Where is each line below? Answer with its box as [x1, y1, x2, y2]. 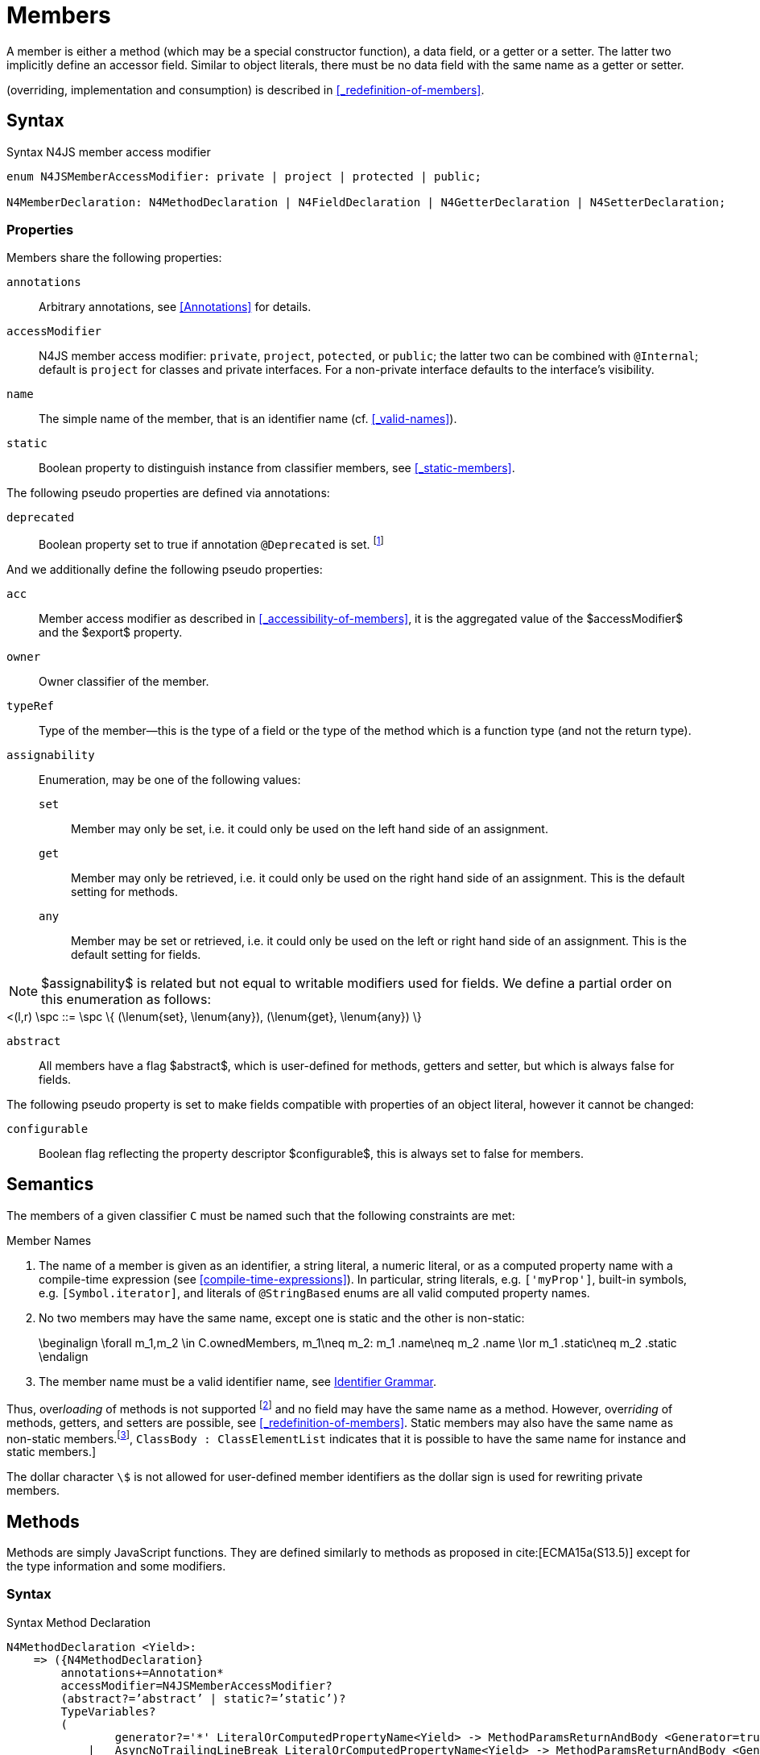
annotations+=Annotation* [60, 1666, 224, 1679]
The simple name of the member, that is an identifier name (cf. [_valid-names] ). [39, 412, 457, 426]
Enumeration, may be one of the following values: [39, 773, 301, 786]
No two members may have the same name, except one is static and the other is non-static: [39, 1310, 525, 1325]
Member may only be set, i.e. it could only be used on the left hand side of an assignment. [71, 822, 548, 836]
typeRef [6, 699, 55, 712]
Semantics [6, 1174, 94, 1195]
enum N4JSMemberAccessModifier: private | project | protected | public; [6, 169, 482, 183]
